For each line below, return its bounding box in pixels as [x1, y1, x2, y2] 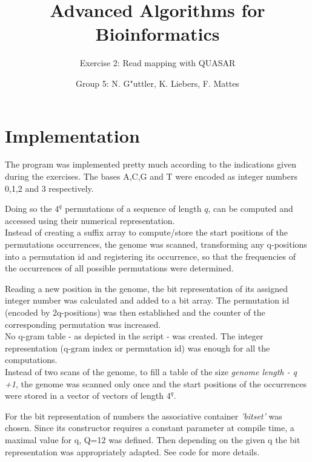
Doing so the [5, 202, 52, 215]
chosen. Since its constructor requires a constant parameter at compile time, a [5, 421, 294, 434]
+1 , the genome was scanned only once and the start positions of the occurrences [5, 377, 307, 390]
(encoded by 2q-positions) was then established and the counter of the [5, 305, 265, 318]
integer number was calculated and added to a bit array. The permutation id [5, 294, 290, 307]
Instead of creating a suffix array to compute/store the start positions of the [5, 226, 288, 239]
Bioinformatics [95, 21, 220, 46]
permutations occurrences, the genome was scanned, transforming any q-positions [5, 238, 307, 250]
